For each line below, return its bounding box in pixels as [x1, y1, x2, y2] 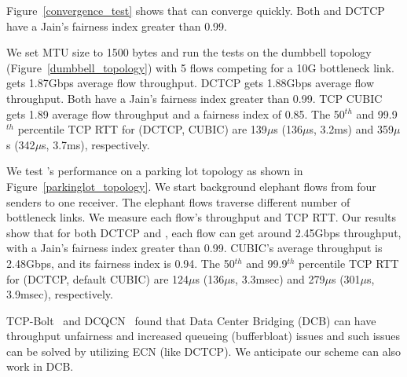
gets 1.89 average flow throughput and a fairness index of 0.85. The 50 [6, 105, 345, 122]
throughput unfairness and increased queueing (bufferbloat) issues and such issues [6, 328, 401, 344]
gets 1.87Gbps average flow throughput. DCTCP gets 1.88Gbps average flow [6, 75, 375, 91]
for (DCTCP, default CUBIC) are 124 [6, 270, 189, 287]
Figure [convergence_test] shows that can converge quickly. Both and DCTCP [6, 2, 385, 18]
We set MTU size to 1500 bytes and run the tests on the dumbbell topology [6, 44, 372, 60]
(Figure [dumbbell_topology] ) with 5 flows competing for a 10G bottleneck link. [6, 59, 395, 75]
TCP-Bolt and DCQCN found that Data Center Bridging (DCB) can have [6, 312, 376, 328]
